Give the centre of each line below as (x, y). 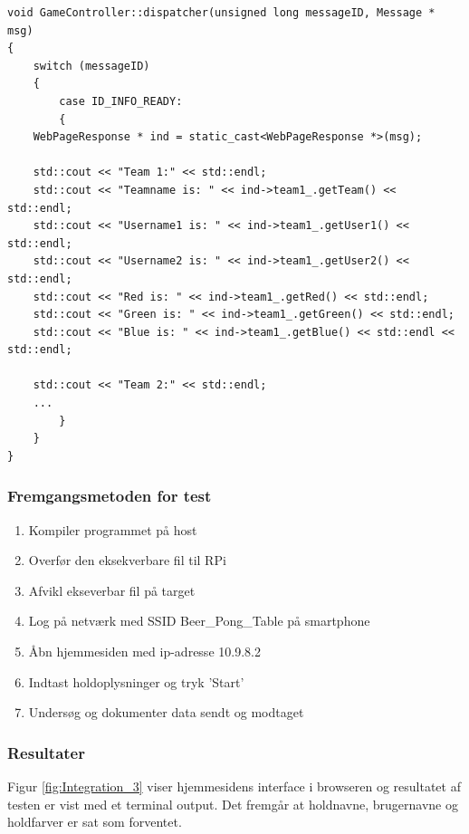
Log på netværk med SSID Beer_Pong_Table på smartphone (199, 621)
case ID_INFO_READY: (121, 101)
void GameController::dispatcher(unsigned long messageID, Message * (221, 13)
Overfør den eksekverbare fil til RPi (127, 560)
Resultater (46, 752)
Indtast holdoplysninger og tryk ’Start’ (136, 681)
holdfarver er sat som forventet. (95, 822)
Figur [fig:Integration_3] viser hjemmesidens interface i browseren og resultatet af (234, 786)
